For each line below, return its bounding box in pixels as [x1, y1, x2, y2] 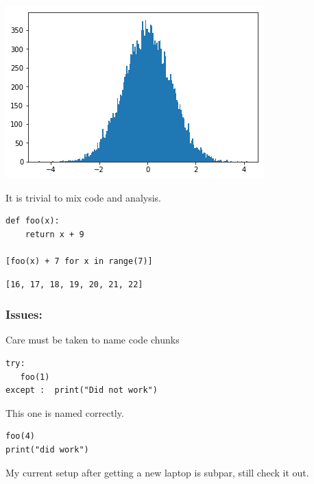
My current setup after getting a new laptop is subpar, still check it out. [5, 465, 309, 479]
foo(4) [5, 431, 35, 441]
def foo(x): [5, 216, 60, 226]
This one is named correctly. [5, 405, 124, 420]
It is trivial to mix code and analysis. [5, 190, 161, 204]
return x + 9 [25, 229, 84, 239]
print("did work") [5, 444, 89, 455]
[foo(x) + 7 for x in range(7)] [5, 256, 153, 266]
